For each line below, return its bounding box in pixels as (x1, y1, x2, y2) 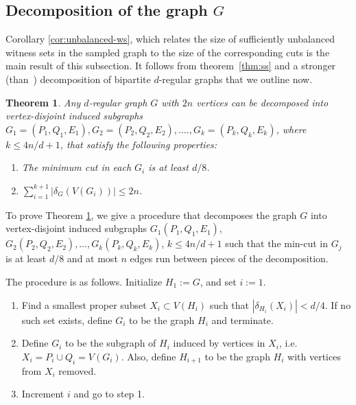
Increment (21, 386, 64, 401)
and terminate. (211, 312, 274, 327)
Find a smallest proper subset (21, 297, 147, 312)
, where (276, 121, 307, 136)
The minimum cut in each (21, 160, 132, 174)
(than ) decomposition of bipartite (5, 71, 151, 86)
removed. (58, 363, 97, 378)
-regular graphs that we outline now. (158, 71, 313, 86)
